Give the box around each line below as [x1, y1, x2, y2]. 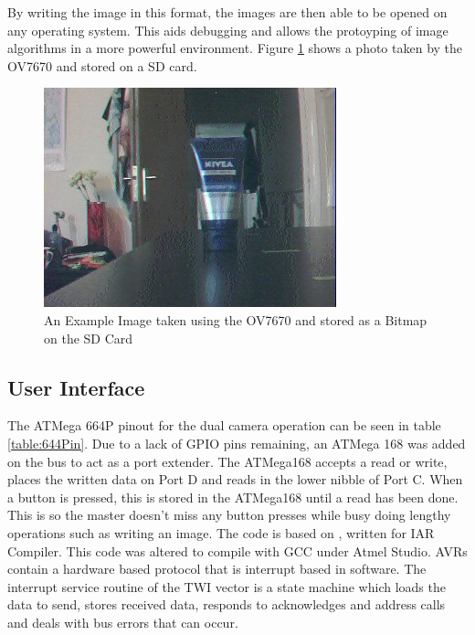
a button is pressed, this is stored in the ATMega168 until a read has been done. [7, 487, 459, 506]
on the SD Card [44, 328, 133, 347]
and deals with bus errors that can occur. [7, 612, 238, 631]
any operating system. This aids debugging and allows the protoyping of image [7, 20, 449, 39]
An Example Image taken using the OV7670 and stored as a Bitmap [44, 310, 427, 329]
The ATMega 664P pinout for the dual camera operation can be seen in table [7, 416, 441, 435]
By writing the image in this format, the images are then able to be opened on [7, 3, 448, 21]
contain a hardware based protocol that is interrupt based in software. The [7, 559, 427, 578]
